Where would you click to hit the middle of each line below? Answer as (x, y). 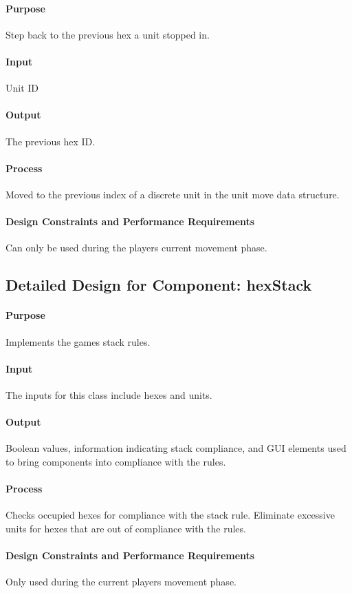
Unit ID (22, 88)
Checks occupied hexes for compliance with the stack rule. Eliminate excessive (170, 515)
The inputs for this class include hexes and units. (109, 394)
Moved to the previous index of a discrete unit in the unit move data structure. (173, 194)
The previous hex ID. (51, 141)
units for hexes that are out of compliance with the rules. (126, 528)
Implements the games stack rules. (78, 341)
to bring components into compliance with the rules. (116, 461)
